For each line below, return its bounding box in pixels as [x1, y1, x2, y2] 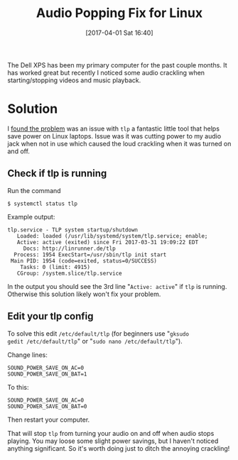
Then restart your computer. [7, 415, 90, 424]
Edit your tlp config [7, 310, 94, 322]
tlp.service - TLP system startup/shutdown [7, 226, 139, 234]
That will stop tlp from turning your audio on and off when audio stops [7, 429, 215, 437]
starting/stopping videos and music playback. [7, 76, 141, 84]
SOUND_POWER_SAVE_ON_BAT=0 [7, 402, 87, 410]
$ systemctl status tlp [7, 200, 78, 207]
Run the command [7, 186, 62, 195]
